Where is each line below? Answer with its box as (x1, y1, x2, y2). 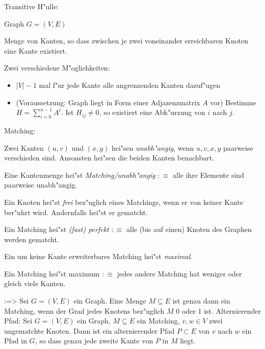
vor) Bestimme (210, 97, 256, 107)
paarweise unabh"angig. (4, 179, 77, 190)
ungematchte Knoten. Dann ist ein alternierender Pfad (4, 325, 175, 336)
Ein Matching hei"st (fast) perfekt (4, 224, 109, 235)
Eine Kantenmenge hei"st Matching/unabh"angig (4, 169, 155, 180)
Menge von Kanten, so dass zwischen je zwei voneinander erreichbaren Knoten (4, 35, 249, 46)
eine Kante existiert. (4, 45, 67, 56)
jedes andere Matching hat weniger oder (117, 268, 242, 278)
